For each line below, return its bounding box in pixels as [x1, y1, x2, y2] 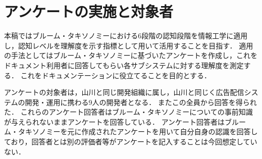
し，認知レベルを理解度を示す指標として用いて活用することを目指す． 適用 [4, 40, 253, 50]
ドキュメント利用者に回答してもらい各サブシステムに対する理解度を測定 [4, 60, 244, 70]
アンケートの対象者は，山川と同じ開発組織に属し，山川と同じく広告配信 [4, 87, 244, 97]
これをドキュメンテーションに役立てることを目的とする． [20, 70, 211, 80]
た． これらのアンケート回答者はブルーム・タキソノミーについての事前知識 [4, 107, 253, 117]
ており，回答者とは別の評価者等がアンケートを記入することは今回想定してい [4, 136, 257, 147]
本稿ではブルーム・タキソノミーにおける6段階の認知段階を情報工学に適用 [4, 30, 248, 41]
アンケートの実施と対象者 [4, 1, 173, 22]
